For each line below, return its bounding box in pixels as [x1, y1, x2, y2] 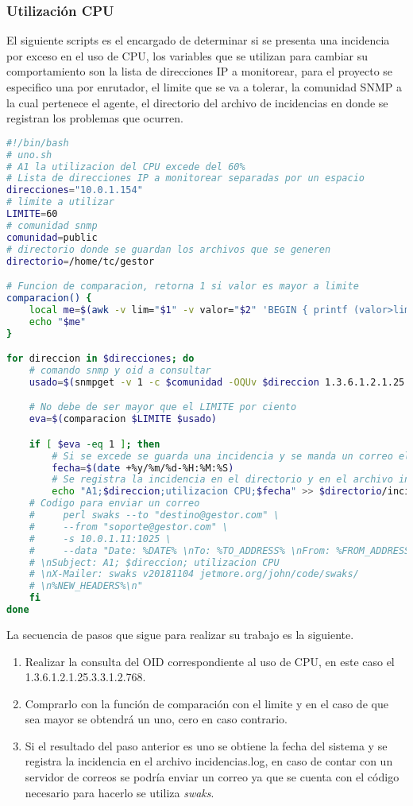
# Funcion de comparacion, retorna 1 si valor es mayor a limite [6, 281, 359, 293]
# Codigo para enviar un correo [29, 498, 200, 510]
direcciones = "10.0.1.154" [6, 184, 143, 196]
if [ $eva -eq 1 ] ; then [29, 438, 160, 450]
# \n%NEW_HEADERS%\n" [29, 580, 143, 592]
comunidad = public [6, 231, 98, 243]
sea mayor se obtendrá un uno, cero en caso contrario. [25, 711, 288, 727]
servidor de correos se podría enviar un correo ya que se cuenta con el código [25, 769, 399, 785]
